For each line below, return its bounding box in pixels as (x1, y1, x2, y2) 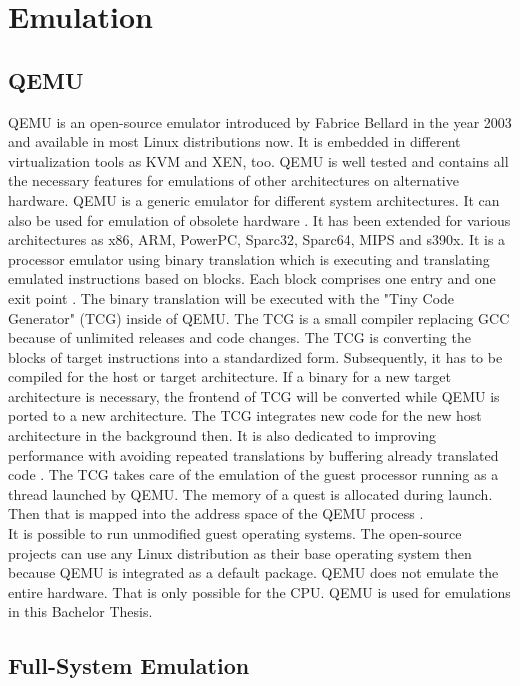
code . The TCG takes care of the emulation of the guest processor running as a (8, 464, 499, 485)
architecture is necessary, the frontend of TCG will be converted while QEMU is (8, 385, 500, 406)
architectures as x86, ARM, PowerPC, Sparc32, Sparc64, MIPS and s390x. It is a (8, 229, 506, 250)
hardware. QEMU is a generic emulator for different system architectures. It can (8, 189, 500, 210)
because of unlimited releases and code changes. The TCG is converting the (8, 327, 471, 348)
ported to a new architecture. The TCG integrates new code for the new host (8, 405, 482, 426)
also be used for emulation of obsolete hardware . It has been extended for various (8, 209, 511, 230)
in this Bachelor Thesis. (8, 601, 153, 622)
